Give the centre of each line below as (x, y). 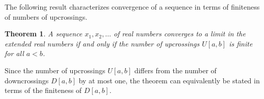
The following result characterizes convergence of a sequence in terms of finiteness (132, 7)
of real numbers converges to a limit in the (179, 34)
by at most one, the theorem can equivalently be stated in (169, 80)
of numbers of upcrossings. (46, 16)
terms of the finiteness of (43, 90)
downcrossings (27, 80)
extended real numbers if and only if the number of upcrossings (102, 43)
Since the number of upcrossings (55, 70)
